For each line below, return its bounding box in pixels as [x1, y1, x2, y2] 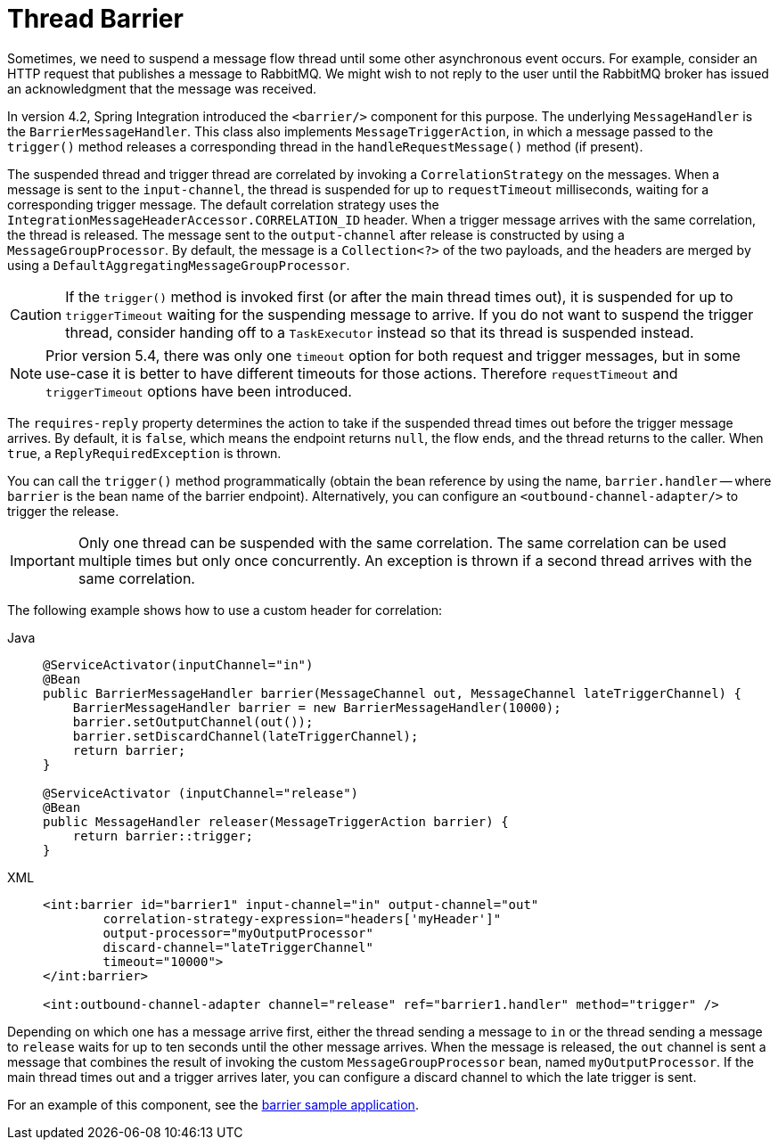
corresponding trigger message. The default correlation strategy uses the [7, 196, 439, 212]
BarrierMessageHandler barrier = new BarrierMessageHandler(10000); [72, 700, 561, 715]
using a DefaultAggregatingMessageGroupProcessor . [7, 257, 350, 273]
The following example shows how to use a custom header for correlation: [7, 602, 443, 618]
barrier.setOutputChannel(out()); [72, 714, 314, 729]
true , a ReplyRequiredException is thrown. [7, 445, 282, 461]
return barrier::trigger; [72, 828, 254, 843]
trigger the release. [7, 503, 119, 519]
